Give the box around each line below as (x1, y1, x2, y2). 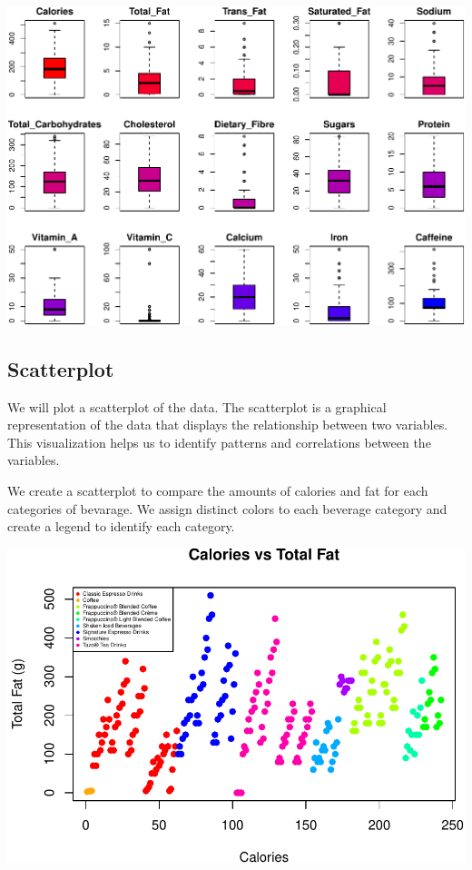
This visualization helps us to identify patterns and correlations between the (7, 432, 431, 451)
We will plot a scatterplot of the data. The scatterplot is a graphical (7, 397, 387, 416)
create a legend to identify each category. (7, 517, 235, 536)
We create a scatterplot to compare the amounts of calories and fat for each (7, 480, 428, 499)
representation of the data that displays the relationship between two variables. (7, 415, 448, 434)
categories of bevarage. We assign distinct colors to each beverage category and (7, 499, 447, 518)
